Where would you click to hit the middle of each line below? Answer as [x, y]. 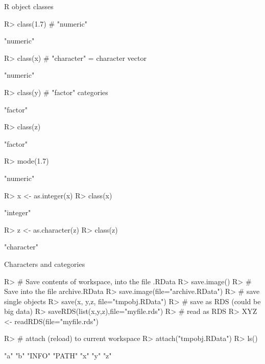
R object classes [29, 6]
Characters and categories [45, 264]
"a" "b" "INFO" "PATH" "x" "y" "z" [58, 356]
